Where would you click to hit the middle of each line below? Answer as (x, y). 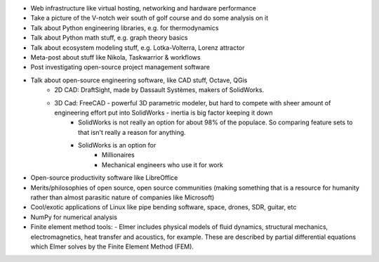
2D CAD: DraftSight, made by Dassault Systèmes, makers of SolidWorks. (159, 90)
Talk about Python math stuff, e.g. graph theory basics (109, 38)
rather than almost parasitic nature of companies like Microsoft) (122, 197)
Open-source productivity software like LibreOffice (104, 178)
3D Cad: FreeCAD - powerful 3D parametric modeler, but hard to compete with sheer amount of (193, 103)
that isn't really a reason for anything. (132, 132)
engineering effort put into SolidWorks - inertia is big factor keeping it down (164, 112)
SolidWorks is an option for (117, 145)
